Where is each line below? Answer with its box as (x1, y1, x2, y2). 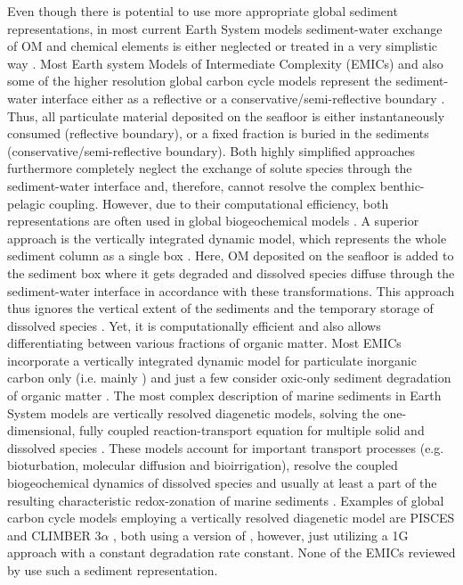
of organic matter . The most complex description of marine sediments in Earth (7, 386, 442, 405)
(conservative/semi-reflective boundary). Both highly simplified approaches (7, 141, 416, 160)
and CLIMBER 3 (7, 525, 102, 544)
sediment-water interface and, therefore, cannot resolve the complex (7, 176, 377, 194)
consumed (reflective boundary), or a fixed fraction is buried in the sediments (7, 124, 429, 143)
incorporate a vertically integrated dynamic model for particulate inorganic (7, 350, 417, 369)
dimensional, (7, 421, 76, 440)
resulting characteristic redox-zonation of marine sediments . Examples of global (7, 490, 444, 509)
